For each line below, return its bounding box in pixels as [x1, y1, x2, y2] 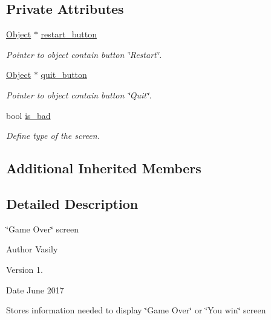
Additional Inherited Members [6, 159, 201, 178]
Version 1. [6, 263, 43, 275]
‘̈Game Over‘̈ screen [6, 222, 79, 235]
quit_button [41, 68, 87, 81]
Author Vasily [6, 243, 58, 255]
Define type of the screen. [6, 129, 100, 142]
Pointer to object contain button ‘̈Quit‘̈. [6, 88, 152, 101]
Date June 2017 [6, 283, 64, 296]
